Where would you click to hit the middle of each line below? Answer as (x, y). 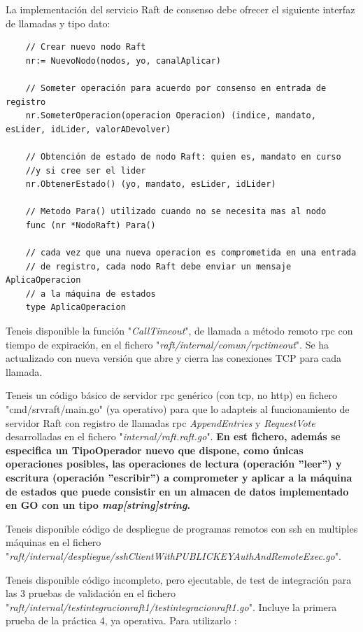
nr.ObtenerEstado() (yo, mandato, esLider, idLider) (151, 184)
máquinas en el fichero (54, 542)
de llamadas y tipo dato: (58, 23)
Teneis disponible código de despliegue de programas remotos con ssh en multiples (182, 528)
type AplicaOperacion (76, 308)
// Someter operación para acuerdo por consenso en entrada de (176, 88)
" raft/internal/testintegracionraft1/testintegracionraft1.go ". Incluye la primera (171, 606)
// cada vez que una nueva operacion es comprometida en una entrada (191, 253)
